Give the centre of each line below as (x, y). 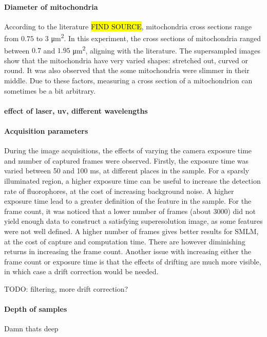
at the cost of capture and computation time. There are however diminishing (125, 241)
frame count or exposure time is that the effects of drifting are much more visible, (133, 261)
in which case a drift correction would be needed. (81, 271)
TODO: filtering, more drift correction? (66, 288)
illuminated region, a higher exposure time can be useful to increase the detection (132, 181)
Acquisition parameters (46, 131)
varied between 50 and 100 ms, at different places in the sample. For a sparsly (127, 171)
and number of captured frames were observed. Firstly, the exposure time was (127, 160)
